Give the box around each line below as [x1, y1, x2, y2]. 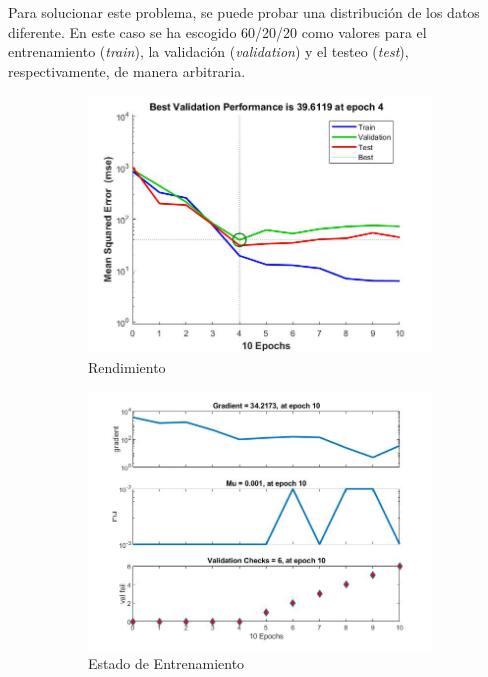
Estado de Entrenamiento [88, 653, 245, 674]
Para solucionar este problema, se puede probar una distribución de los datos [8, 2, 480, 22]
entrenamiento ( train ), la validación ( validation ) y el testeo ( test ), [8, 41, 409, 62]
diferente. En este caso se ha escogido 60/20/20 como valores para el [8, 21, 427, 42]
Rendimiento [88, 356, 166, 377]
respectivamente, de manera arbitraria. [8, 60, 246, 81]
